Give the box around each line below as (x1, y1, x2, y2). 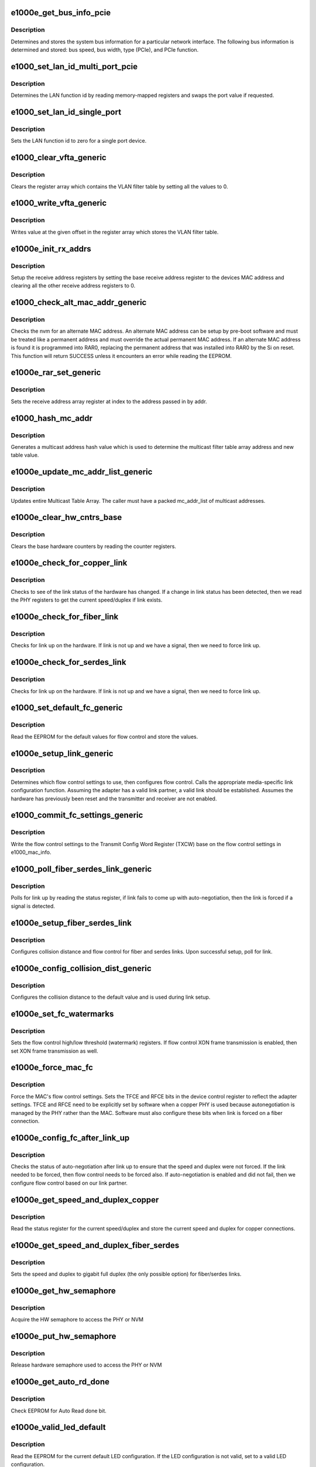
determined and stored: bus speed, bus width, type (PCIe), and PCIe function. (11, 46, 199, 53)
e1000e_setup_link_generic (11, 748, 114, 758)
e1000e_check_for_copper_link (11, 558, 128, 568)
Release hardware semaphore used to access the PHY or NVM (11, 1361, 162, 1368)
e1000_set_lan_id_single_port (11, 107, 122, 117)
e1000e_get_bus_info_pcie (11, 8, 111, 18)
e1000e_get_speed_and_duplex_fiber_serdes (11, 1240, 180, 1250)
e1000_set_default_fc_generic (11, 703, 123, 713)
